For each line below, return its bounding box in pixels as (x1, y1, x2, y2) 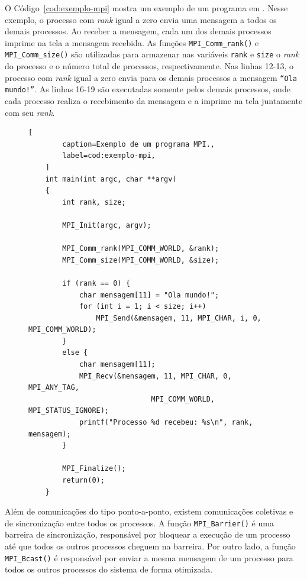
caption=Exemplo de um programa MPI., (62, 140, 215, 148)
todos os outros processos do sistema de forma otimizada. (5, 563, 213, 575)
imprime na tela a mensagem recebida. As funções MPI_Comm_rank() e (5, 36, 259, 48)
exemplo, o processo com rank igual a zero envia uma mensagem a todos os (5, 13, 277, 25)
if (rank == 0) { (62, 279, 130, 287)
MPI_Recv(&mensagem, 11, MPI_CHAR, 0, (79, 371, 232, 380)
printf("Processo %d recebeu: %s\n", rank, (79, 418, 253, 427)
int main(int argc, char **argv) (45, 174, 177, 183)
